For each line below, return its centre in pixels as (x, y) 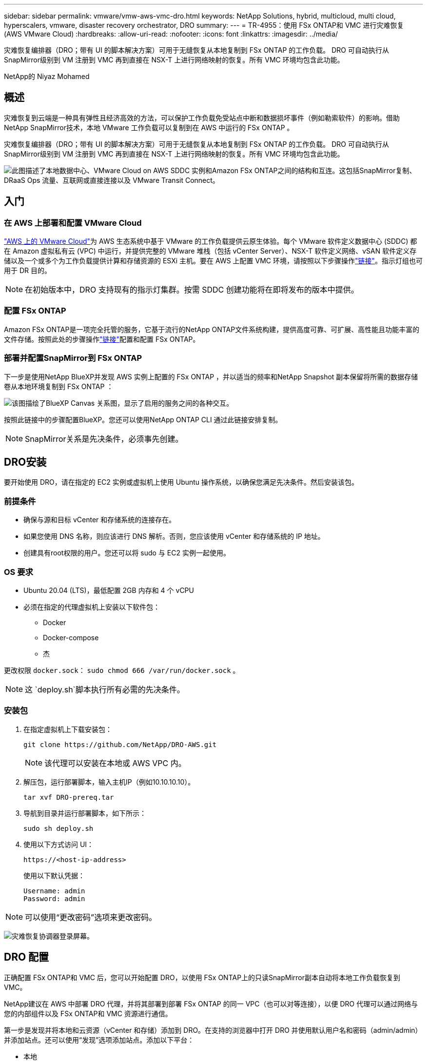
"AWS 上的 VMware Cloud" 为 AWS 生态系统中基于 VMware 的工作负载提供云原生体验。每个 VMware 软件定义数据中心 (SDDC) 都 (211, 241)
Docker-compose (71, 637)
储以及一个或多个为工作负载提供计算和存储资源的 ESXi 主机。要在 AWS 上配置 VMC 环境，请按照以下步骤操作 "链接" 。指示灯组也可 (213, 261)
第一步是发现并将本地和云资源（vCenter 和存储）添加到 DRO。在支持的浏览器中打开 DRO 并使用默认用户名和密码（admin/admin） (213, 1030)
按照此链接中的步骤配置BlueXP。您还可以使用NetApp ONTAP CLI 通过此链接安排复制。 (143, 419)
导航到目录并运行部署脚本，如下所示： (85, 813)
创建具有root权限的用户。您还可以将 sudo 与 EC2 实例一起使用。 (127, 553)
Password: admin (54, 898)
